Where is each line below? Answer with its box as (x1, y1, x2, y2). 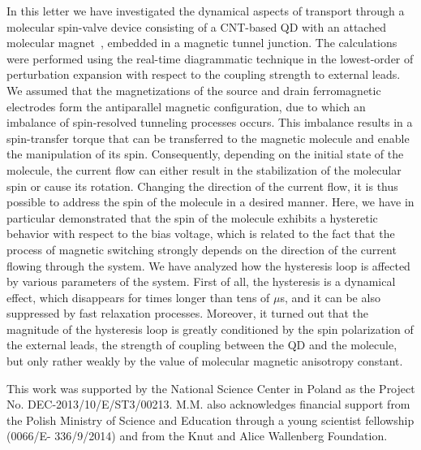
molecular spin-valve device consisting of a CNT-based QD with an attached (6, 18, 386, 35)
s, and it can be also (280, 288, 380, 305)
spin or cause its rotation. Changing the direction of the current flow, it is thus (6, 177, 398, 194)
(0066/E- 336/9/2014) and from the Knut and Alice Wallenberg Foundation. (6, 427, 388, 444)
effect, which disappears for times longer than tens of (6, 288, 270, 305)
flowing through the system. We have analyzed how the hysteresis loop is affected (6, 257, 410, 274)
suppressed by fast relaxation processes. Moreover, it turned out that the (6, 305, 369, 322)
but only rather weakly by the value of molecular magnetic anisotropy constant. (6, 353, 403, 370)
